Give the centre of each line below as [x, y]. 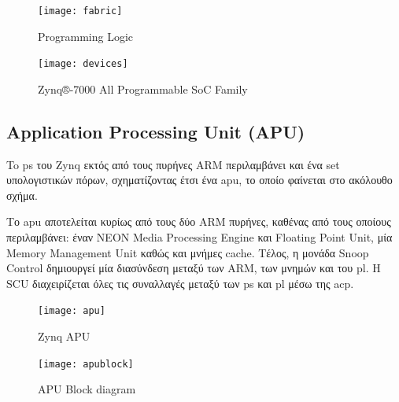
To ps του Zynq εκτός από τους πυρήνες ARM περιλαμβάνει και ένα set [173, 164]
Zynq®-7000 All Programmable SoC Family [143, 89]
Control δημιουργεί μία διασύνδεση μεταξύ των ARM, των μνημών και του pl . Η [194, 268]
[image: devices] [83, 64]
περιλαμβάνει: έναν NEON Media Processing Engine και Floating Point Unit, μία [199, 237]
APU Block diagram [87, 389]
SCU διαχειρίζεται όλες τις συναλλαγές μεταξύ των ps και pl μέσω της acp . [180, 283]
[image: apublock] [86, 364]
